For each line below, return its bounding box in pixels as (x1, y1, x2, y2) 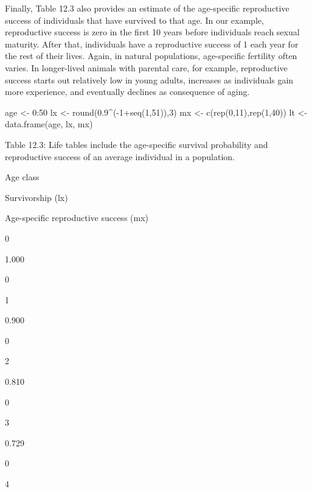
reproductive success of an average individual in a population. (5, 150, 235, 163)
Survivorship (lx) (5, 191, 68, 203)
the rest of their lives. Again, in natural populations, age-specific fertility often (5, 49, 297, 62)
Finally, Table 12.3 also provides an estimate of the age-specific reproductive (5, 2, 289, 14)
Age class (5, 170, 40, 183)
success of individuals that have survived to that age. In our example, (5, 13, 264, 26)
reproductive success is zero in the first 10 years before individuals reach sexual (5, 26, 300, 38)
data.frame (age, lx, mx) (5, 118, 93, 130)
